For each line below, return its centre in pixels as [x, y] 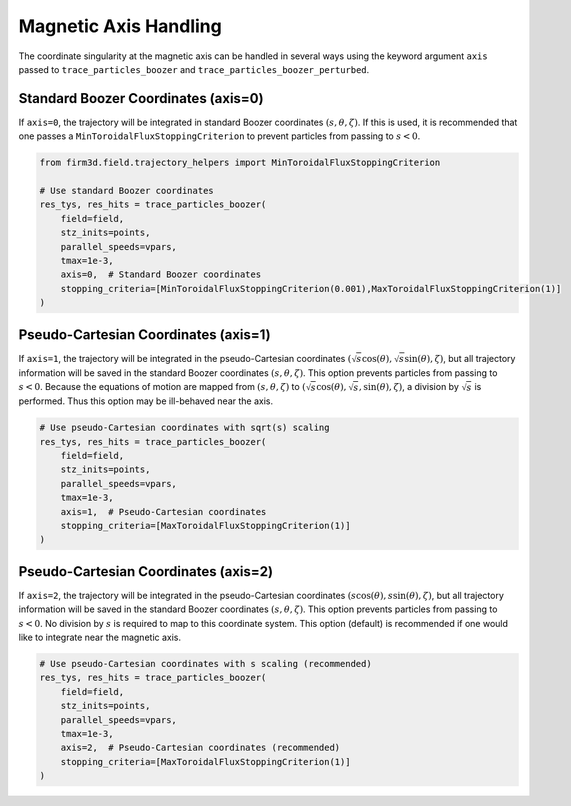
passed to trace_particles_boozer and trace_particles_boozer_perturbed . [194, 69]
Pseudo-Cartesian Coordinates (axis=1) [144, 334]
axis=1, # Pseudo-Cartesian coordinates [163, 511]
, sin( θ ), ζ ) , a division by [409, 387]
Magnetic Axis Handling [120, 26]
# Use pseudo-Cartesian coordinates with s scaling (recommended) [205, 663]
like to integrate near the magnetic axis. [100, 637]
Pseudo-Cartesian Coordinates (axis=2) [146, 571]
